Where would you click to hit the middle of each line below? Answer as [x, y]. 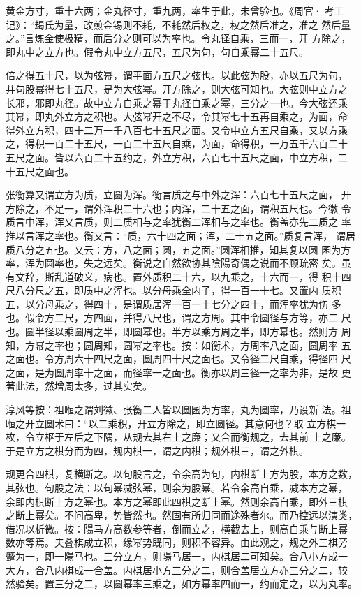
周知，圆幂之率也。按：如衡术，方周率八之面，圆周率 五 [222, 345]
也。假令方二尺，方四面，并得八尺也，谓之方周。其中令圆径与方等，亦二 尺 [178, 317]
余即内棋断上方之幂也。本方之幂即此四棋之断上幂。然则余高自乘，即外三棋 [177, 501]
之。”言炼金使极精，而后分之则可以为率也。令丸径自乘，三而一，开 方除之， [178, 38]
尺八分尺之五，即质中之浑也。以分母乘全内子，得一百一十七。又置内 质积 [174, 290]
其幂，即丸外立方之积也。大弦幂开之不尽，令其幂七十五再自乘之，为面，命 [177, 116]
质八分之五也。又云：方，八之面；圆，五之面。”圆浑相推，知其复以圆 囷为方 [178, 249]
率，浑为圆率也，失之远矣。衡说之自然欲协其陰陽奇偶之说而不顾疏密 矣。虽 [178, 263]
